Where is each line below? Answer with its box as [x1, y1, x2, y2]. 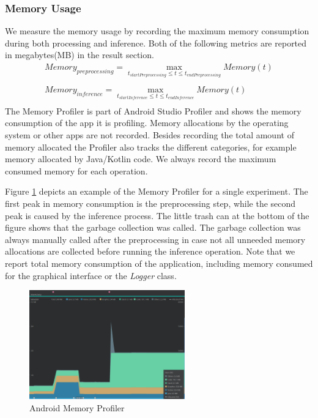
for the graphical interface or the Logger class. [5, 269, 177, 282]
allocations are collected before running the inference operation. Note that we [5, 245, 295, 258]
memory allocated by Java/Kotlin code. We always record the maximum [5, 152, 276, 165]
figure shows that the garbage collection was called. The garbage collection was [5, 221, 301, 234]
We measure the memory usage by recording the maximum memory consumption [5, 24, 309, 37]
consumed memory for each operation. [5, 164, 148, 177]
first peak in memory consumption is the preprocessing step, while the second [5, 197, 296, 209]
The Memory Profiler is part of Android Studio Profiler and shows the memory [5, 104, 301, 117]
